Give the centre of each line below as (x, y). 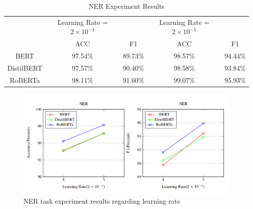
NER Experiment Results (126, 6)
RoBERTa (25, 80)
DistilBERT (25, 67)
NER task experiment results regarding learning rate (102, 201)
